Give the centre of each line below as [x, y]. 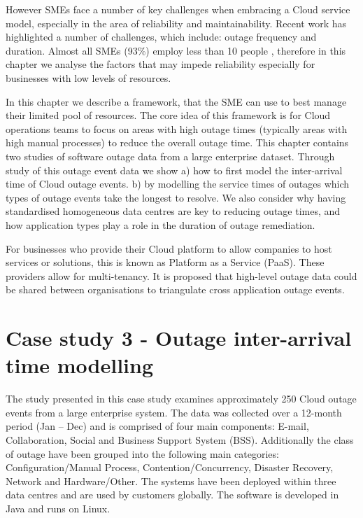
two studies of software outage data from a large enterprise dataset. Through [170, 156]
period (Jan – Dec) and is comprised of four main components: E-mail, [157, 426]
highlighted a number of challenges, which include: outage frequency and [161, 37]
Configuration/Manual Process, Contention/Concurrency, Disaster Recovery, [170, 467]
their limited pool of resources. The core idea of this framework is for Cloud [168, 115]
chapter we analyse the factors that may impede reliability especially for [161, 64]
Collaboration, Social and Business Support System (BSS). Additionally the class [180, 439]
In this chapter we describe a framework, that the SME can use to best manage [176, 101]
